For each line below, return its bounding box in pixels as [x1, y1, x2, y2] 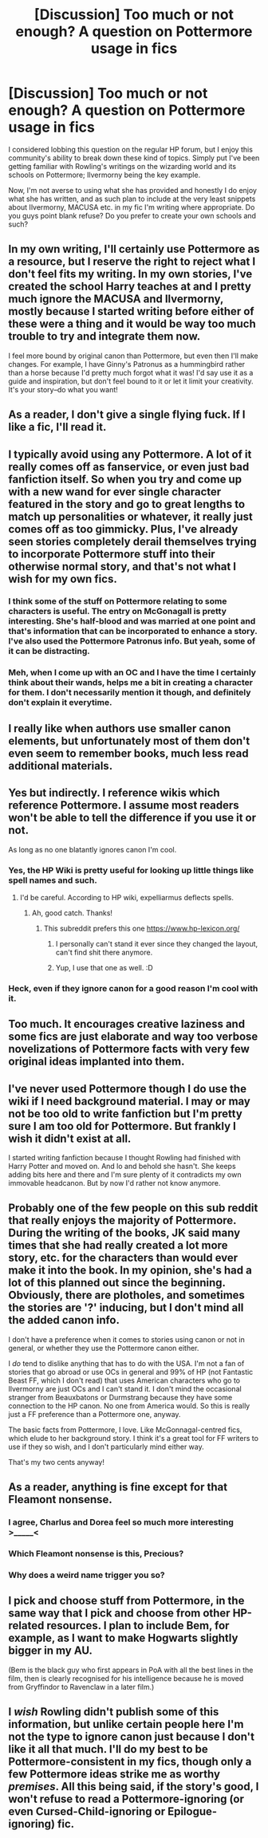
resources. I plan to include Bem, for [46, 1619, 230, 1632]
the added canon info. [8, 1313, 120, 1327]
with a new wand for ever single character [8, 485, 222, 498]
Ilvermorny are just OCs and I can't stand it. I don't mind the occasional [8, 1383, 242, 1393]
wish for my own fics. [8, 572, 117, 585]
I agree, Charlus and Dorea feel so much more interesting [8, 1517, 234, 1528]
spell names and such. [8, 875, 97, 886]
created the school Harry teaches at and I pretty [8, 280, 251, 293]
